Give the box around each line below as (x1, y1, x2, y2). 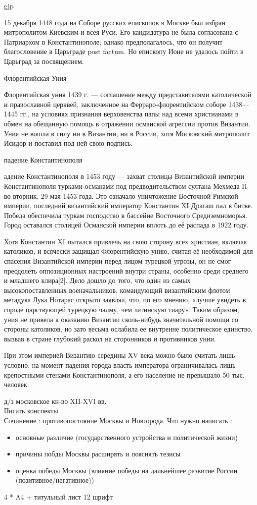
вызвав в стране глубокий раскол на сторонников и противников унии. (4, 333, 216, 343)
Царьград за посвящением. (4, 56, 84, 66)
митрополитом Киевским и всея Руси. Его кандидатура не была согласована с (4, 27, 238, 37)
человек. (4, 379, 29, 390)
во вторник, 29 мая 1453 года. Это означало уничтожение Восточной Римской (4, 190, 238, 201)
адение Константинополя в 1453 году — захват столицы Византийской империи (4, 171, 245, 181)
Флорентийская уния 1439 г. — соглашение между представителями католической (4, 89, 252, 100)
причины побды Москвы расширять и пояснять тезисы (15, 449, 181, 459)
